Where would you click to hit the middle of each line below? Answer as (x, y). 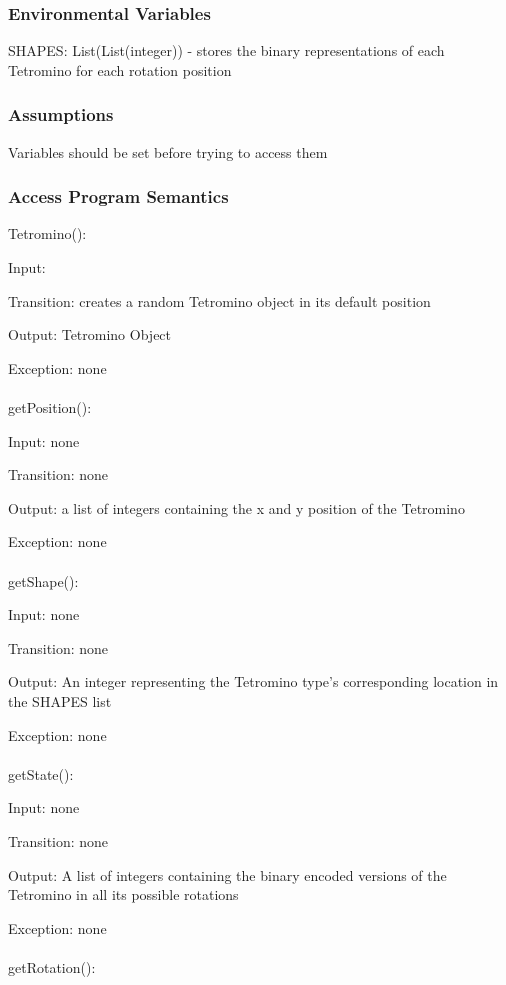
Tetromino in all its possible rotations (123, 894)
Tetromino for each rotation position (120, 69)
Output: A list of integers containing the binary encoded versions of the (227, 874)
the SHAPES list (60, 700)
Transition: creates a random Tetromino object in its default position (219, 300)
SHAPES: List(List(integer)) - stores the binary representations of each (226, 50)
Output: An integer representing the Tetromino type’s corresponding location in (253, 681)
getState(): (41, 773)
